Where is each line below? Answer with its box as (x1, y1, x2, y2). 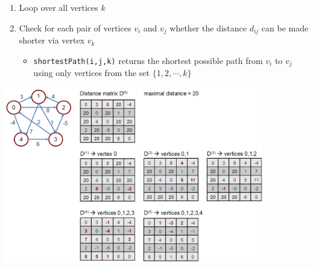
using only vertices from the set (33, 66, 150, 79)
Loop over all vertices (19, 1, 98, 13)
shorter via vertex (19, 34, 85, 46)
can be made (261, 21, 309, 34)
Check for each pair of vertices (19, 21, 131, 34)
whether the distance (169, 21, 247, 34)
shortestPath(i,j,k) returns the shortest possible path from (33, 54, 263, 66)
